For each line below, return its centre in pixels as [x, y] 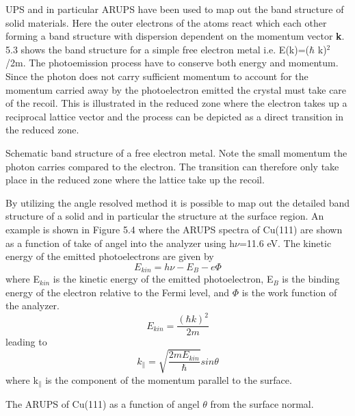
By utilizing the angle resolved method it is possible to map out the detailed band [177, 202]
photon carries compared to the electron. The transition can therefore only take [172, 166]
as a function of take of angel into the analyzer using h [120, 243]
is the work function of [289, 292]
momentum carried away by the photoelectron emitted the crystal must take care [176, 89]
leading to [26, 342]
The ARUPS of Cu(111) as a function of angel [103, 404]
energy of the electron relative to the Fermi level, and [117, 292]
